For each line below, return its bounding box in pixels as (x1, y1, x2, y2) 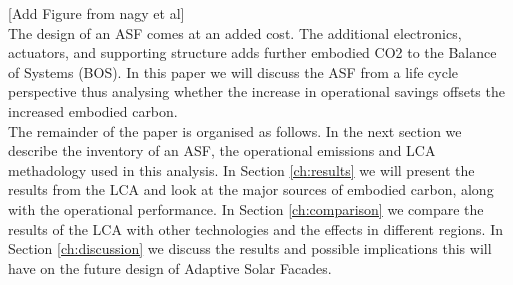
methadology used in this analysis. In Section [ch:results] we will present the (8, 159, 475, 180)
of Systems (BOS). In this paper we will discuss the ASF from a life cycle (8, 61, 459, 82)
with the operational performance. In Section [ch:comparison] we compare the (8, 198, 484, 219)
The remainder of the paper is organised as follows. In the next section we (8, 120, 462, 141)
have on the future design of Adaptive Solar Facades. (8, 257, 332, 278)
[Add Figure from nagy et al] (8, 3, 185, 23)
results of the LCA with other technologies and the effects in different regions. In (8, 218, 503, 239)
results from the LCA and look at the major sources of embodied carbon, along (8, 179, 494, 200)
